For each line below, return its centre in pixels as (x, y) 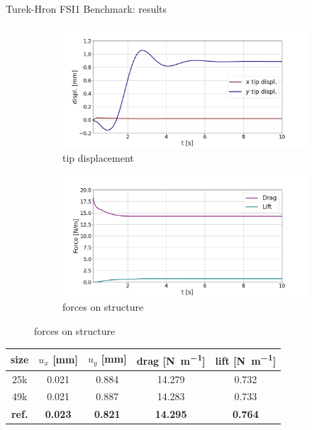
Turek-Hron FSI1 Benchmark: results (87, 9)
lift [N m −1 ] (246, 359)
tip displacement (98, 158)
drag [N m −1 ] (171, 359)
